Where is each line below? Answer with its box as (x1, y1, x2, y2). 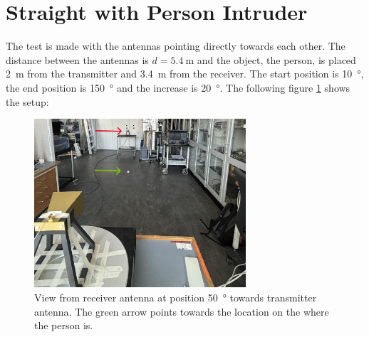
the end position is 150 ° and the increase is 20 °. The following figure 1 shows (6, 80, 350, 95)
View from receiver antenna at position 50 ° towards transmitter (34, 290, 317, 305)
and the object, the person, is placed (197, 52, 356, 67)
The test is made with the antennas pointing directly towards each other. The (6, 38, 345, 53)
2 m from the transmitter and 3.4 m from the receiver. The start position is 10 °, (6, 66, 364, 81)
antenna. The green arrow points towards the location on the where (34, 304, 329, 319)
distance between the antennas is (6, 52, 149, 67)
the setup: (6, 94, 49, 109)
